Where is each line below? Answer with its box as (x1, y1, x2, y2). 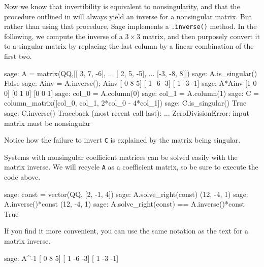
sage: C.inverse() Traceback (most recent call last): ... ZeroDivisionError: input (4, 108, 249, 118)
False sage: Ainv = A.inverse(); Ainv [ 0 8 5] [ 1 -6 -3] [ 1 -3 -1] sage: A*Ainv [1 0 (4, 78, 257, 88)
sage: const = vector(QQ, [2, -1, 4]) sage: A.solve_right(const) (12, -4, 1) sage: (4, 188, 248, 199)
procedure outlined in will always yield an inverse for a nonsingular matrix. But (4, 11, 252, 21)
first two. (4, 51, 32, 61)
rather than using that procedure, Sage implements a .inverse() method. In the (4, 21, 257, 31)
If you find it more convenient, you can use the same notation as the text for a (4, 225, 248, 236)
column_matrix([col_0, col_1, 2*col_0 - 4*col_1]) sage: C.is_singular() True (4, 97, 247, 108)
